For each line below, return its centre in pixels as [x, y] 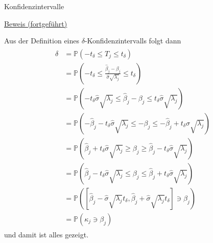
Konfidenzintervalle [34, 6]
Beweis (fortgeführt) [36, 23]
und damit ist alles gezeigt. [46, 235]
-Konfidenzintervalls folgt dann [133, 41]
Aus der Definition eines [42, 41]
